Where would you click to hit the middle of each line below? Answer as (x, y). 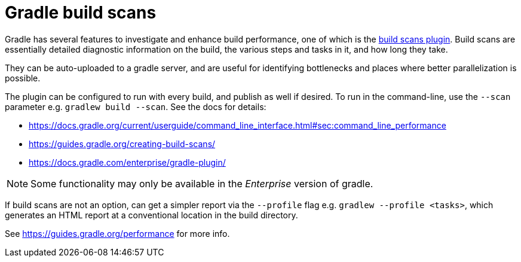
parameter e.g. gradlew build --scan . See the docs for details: (136, 106)
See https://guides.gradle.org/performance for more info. (117, 233)
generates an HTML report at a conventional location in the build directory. (151, 215)
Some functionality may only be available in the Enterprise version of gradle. (202, 183)
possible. (23, 78)
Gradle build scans (81, 13)
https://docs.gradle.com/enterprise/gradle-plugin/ (127, 162)
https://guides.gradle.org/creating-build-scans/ (122, 144)
